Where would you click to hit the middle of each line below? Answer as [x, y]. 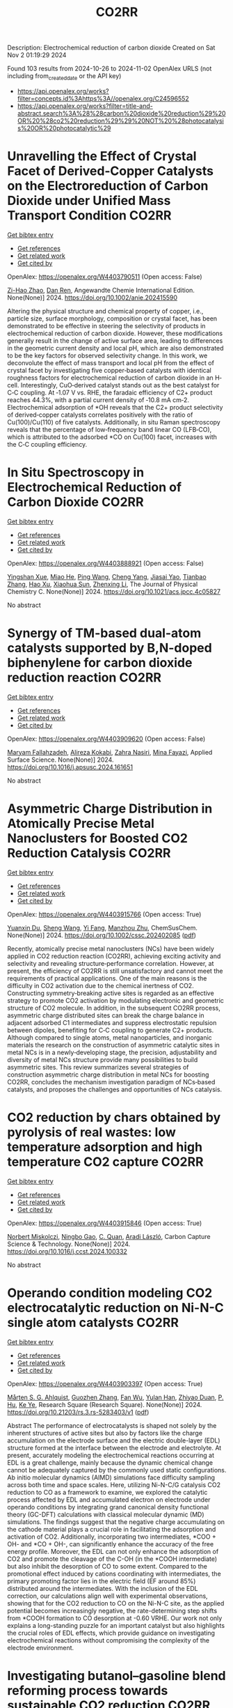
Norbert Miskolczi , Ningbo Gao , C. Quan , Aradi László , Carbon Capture [109, 1236]
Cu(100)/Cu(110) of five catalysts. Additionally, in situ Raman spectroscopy [114, 422]
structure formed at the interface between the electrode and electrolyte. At [114, 1447]
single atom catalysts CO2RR [93, 1322]
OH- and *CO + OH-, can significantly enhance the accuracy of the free [111, 1544]
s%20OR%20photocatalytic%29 [64, 128]
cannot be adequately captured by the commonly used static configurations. [117, 1470]
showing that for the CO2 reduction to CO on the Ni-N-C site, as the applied [116, 1603]
